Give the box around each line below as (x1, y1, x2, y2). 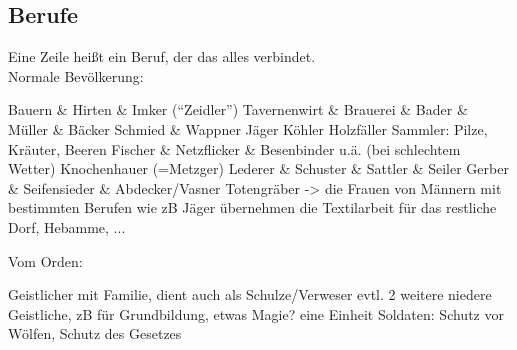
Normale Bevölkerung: (8, 65, 144, 86)
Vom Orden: (8, 250, 83, 271)
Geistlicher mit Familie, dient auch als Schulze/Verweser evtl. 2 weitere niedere (8, 284, 492, 305)
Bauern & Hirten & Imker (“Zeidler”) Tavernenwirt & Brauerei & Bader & (8, 99, 468, 120)
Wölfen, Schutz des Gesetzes (8, 323, 182, 344)
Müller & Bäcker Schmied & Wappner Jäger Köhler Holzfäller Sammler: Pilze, (8, 118, 488, 139)
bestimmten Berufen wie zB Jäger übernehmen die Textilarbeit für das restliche (8, 197, 497, 218)
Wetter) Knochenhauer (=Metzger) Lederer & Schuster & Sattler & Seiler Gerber (8, 158, 509, 179)
